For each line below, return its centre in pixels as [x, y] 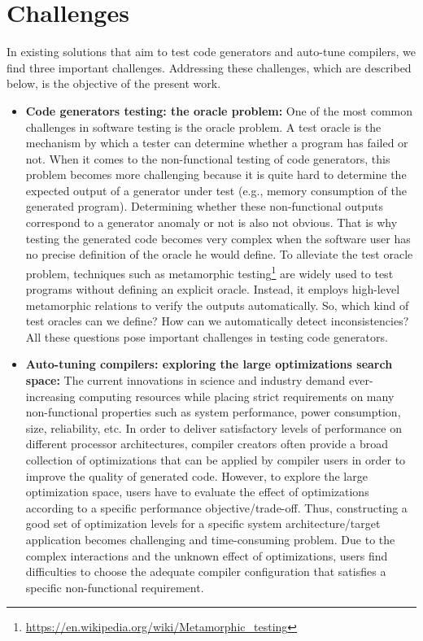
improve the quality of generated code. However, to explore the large [196, 475]
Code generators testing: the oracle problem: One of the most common [219, 110]
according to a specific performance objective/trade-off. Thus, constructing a [216, 507]
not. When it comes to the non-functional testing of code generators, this [208, 158]
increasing [50, 396]
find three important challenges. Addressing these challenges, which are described [209, 67]
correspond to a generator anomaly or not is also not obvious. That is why [211, 222]
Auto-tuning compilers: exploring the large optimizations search [209, 364]
